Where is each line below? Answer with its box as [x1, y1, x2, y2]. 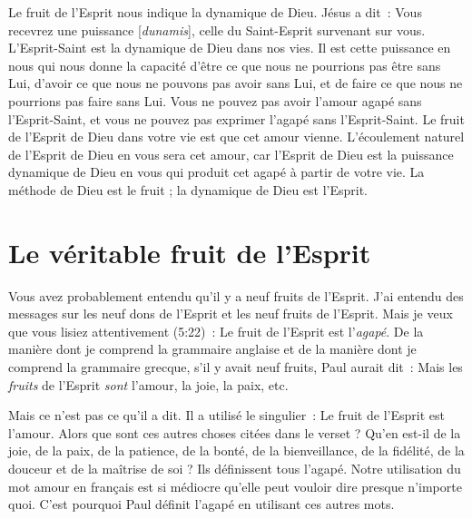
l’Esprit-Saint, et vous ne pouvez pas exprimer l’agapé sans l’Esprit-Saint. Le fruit [8, 109, 465, 128]
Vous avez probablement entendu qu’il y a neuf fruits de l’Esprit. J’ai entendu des [8, 286, 464, 305]
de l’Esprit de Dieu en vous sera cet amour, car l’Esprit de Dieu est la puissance [8, 144, 454, 163]
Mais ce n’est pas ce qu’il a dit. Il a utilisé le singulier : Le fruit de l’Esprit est [8, 406, 445, 425]
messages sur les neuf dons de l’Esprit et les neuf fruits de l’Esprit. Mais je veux [8, 304, 453, 323]
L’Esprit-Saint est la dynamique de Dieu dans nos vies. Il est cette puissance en [8, 38, 451, 57]
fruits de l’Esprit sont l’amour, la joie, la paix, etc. [8, 375, 289, 394]
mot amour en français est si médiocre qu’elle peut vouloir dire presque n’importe [8, 476, 462, 495]
